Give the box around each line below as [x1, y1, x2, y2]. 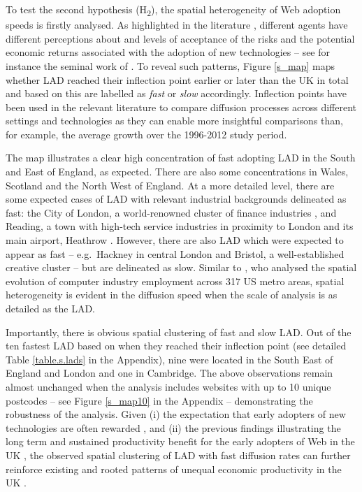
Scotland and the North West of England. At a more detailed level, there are [6, 178, 335, 192]
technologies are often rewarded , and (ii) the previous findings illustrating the [6, 420, 341, 435]
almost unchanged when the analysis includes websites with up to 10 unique [6, 379, 331, 393]
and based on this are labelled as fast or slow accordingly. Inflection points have [6, 86, 347, 101]
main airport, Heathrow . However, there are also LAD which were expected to [6, 233, 344, 247]
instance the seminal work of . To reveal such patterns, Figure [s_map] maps [6, 58, 335, 73]
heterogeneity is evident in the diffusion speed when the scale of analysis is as [6, 287, 338, 302]
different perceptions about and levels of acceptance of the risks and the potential [6, 31, 355, 45]
